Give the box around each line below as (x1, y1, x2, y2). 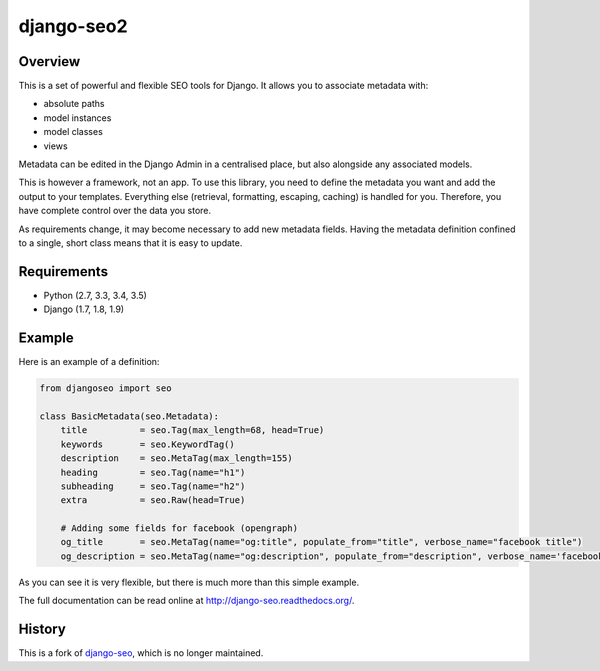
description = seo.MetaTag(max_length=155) (60, 453, 294, 464)
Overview (18, 53, 81, 70)
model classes (43, 126, 104, 138)
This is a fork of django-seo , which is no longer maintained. (18, 647, 264, 659)
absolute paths (43, 98, 105, 110)
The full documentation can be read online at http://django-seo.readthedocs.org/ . (18, 595, 355, 607)
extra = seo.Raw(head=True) (60, 495, 246, 506)
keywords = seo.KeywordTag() (60, 438, 235, 450)
